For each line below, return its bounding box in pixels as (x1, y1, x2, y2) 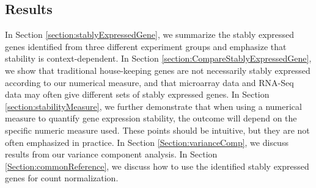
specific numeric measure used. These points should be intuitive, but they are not (5, 123, 310, 136)
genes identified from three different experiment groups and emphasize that (5, 40, 287, 52)
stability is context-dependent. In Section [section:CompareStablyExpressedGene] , (5, 52, 312, 65)
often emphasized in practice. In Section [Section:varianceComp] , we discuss (5, 136, 288, 148)
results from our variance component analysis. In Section (5, 148, 218, 161)
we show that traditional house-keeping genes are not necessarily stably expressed (5, 63, 310, 76)
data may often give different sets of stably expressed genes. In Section (5, 88, 270, 101)
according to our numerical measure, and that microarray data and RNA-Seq (5, 76, 294, 89)
